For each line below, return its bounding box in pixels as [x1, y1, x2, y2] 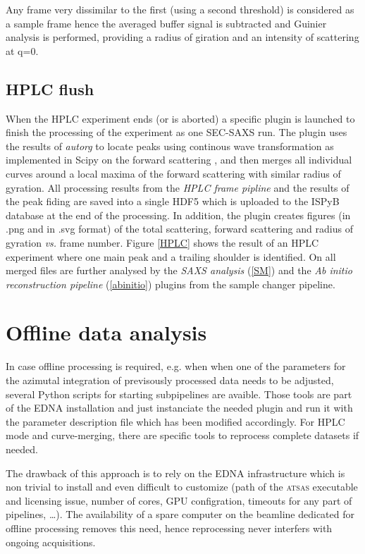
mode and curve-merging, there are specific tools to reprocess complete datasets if [6, 428, 359, 443]
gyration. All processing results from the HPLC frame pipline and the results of [6, 180, 349, 195]
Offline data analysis [6, 318, 207, 347]
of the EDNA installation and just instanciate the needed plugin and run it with [6, 400, 353, 415]
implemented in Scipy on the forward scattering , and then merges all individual [6, 152, 352, 167]
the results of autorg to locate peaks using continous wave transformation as [6, 138, 334, 153]
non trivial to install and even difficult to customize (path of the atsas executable [6, 479, 358, 494]
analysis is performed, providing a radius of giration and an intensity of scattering [6, 30, 359, 44]
